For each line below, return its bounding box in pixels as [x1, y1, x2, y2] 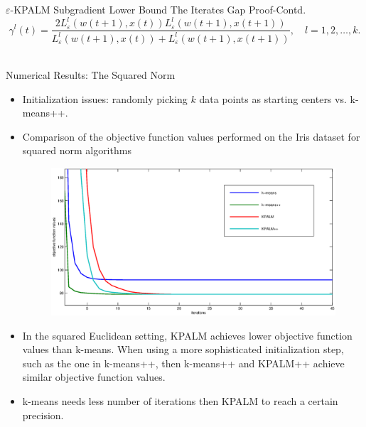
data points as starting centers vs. [199, 91, 347, 106]
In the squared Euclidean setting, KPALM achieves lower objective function [22, 328, 352, 342]
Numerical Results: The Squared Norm [6, 67, 176, 82]
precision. [22, 407, 64, 422]
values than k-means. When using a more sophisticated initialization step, [22, 342, 344, 357]
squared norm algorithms [22, 143, 131, 158]
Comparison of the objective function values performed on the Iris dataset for [22, 129, 360, 144]
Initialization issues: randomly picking [22, 91, 188, 106]
